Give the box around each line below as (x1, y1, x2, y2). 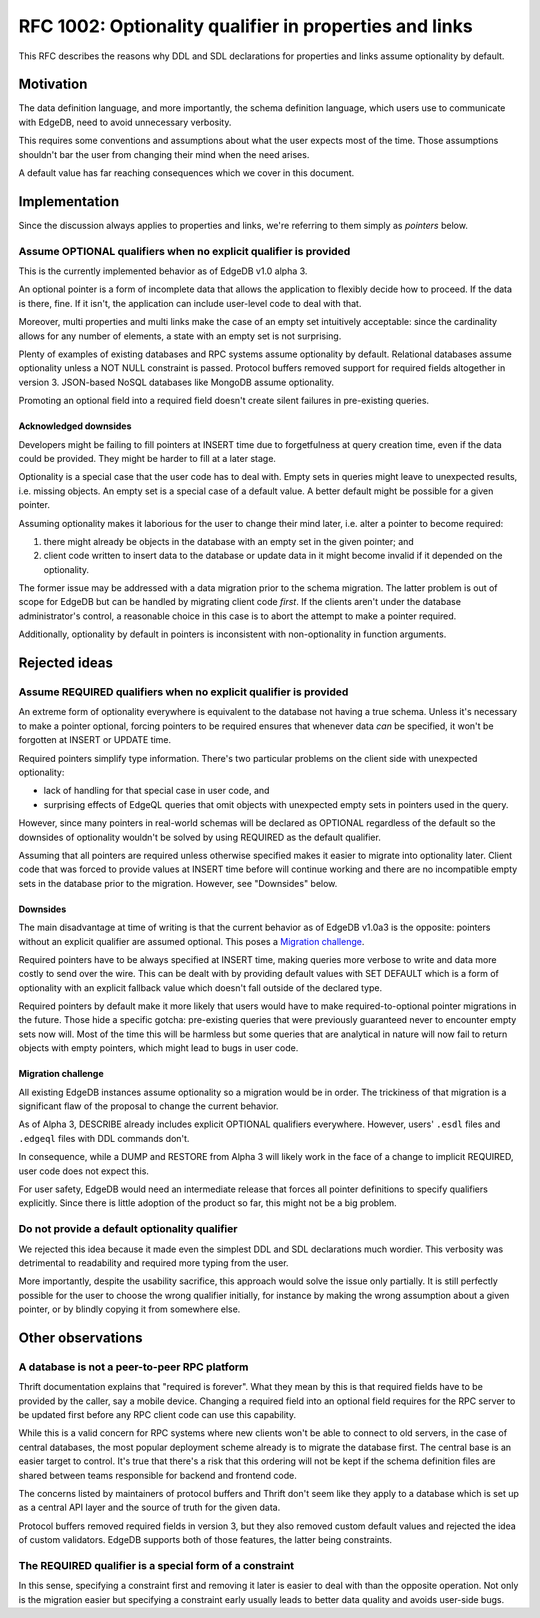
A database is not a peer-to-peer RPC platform (18, 1360, 249, 1374)
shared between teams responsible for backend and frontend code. (18, 1469, 297, 1481)
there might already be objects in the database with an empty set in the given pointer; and (43, 535, 414, 547)
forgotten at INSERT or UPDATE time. (18, 734, 172, 746)
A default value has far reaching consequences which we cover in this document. (18, 167, 355, 179)
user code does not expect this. (18, 1165, 150, 1177)
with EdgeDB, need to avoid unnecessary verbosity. (18, 116, 232, 128)
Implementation (18, 193, 120, 210)
